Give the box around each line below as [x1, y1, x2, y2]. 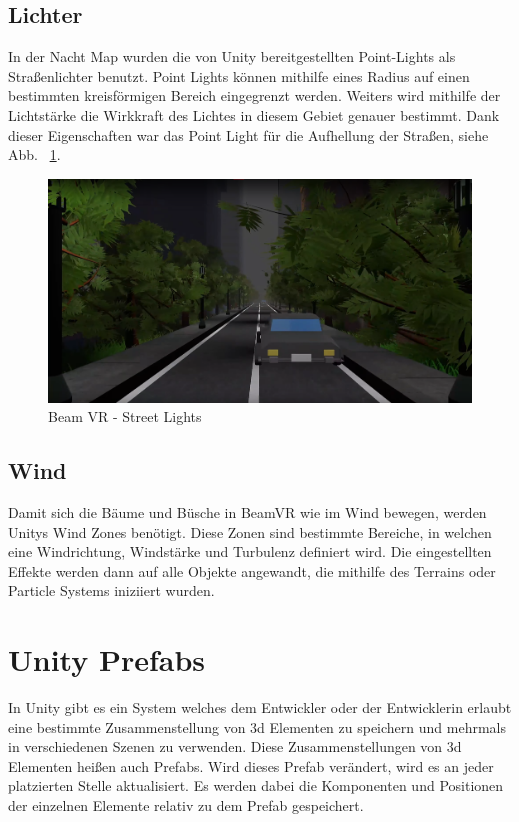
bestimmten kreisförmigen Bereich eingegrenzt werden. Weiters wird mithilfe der [8, 85, 501, 106]
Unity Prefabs [8, 639, 206, 680]
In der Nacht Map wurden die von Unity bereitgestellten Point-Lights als [8, 46, 456, 67]
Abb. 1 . [8, 144, 61, 165]
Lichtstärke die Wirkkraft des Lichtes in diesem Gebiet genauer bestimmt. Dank [8, 104, 500, 125]
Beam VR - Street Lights [48, 406, 202, 427]
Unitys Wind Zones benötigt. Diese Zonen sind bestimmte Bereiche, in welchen [8, 521, 492, 542]
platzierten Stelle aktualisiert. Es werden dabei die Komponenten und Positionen [8, 775, 504, 796]
